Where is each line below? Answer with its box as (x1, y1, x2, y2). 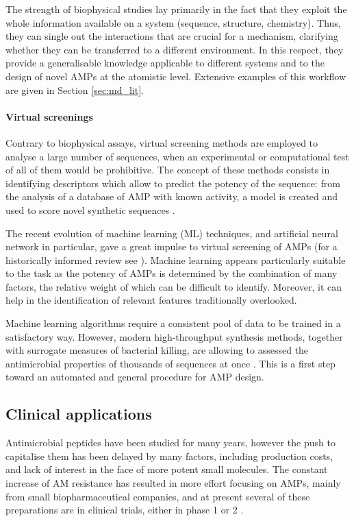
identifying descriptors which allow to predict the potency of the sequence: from (5, 175, 340, 190)
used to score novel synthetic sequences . (5, 202, 175, 217)
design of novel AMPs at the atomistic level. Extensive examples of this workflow (5, 69, 346, 83)
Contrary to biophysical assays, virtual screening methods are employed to (5, 135, 318, 149)
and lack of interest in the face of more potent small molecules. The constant (5, 462, 328, 476)
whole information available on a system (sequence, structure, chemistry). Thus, (5, 15, 341, 29)
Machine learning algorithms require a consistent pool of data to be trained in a (5, 316, 341, 330)
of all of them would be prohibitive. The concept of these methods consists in (5, 162, 330, 177)
